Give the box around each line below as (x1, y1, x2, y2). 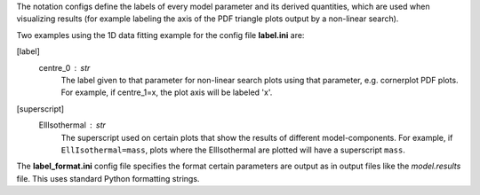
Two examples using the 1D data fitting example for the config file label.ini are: (16, 29, 305, 40)
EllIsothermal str (38, 120, 107, 130)
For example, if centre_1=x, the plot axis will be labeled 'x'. (60, 87, 273, 97)
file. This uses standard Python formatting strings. (16, 173, 200, 183)
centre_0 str (38, 62, 91, 73)
